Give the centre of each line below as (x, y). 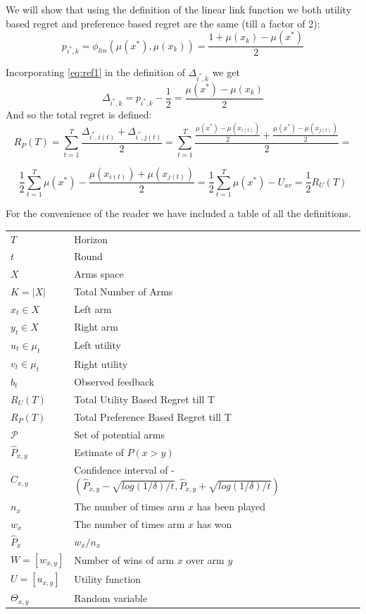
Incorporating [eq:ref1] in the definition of (95, 72)
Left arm (93, 308)
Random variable (111, 597)
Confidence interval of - (124, 470)
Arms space (99, 274)
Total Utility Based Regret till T (145, 399)
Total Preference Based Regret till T (153, 416)
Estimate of (99, 452)
